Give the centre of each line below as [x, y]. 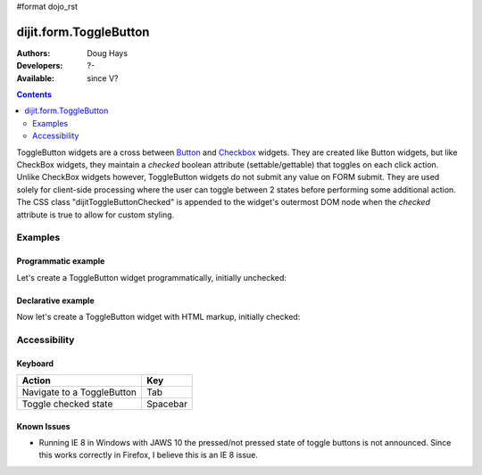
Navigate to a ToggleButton [79, 392]
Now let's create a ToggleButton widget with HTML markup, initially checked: [158, 316]
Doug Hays [108, 53]
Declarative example [55, 300]
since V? [103, 78]
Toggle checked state [67, 404]
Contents [34, 94]
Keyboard [35, 363]
